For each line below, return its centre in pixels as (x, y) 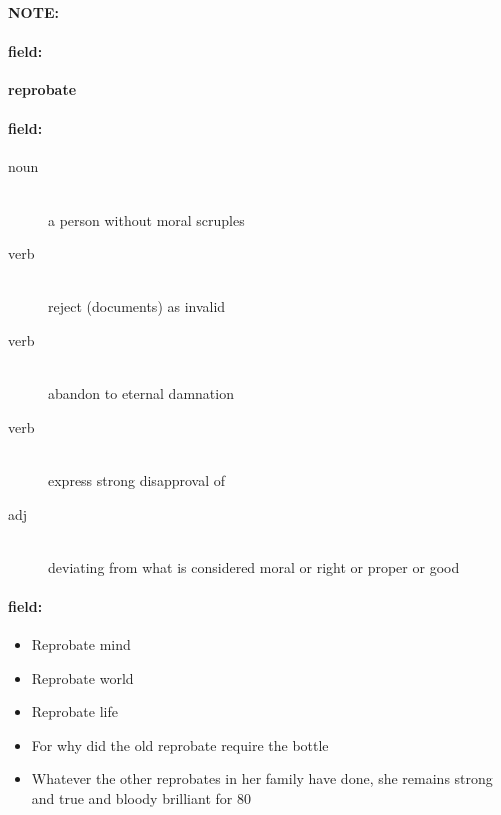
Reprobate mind (81, 644)
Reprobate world (82, 677)
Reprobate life (74, 711)
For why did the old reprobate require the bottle (180, 744)
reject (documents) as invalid (137, 306)
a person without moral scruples (146, 219)
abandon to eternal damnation (141, 393)
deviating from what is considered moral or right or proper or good (254, 566)
